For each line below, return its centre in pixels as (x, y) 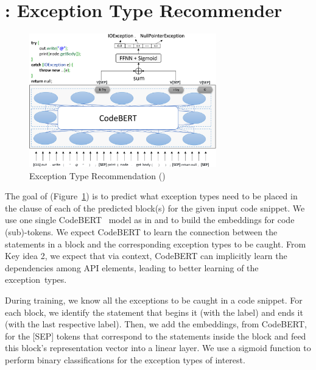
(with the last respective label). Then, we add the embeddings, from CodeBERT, (156, 324)
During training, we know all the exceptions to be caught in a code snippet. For (154, 300)
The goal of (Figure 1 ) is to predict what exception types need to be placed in (151, 196)
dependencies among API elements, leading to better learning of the (132, 267)
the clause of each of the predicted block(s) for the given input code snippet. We (155, 208)
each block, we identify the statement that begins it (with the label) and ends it (154, 312)
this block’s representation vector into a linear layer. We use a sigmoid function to (158, 348)
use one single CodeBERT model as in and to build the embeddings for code (150, 220)
